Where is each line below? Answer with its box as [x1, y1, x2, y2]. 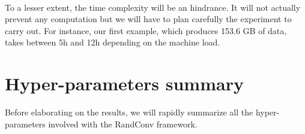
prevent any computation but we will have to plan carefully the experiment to [5, 13, 292, 25]
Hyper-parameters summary [5, 71, 244, 96]
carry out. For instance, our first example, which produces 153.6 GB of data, [5, 24, 287, 36]
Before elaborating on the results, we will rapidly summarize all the [5, 106, 253, 118]
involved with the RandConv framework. [48, 117, 198, 130]
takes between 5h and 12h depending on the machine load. [5, 36, 220, 48]
